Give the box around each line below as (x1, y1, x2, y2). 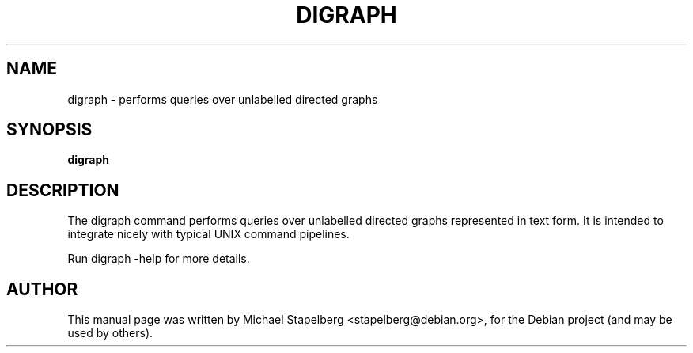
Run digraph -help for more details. (67, 252, 250, 266)
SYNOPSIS (6, 120, 93, 140)
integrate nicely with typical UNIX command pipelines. (67, 227, 350, 241)
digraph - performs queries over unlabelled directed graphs (67, 92, 378, 106)
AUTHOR (6, 279, 78, 299)
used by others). (67, 326, 153, 340)
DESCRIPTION (6, 180, 119, 200)
